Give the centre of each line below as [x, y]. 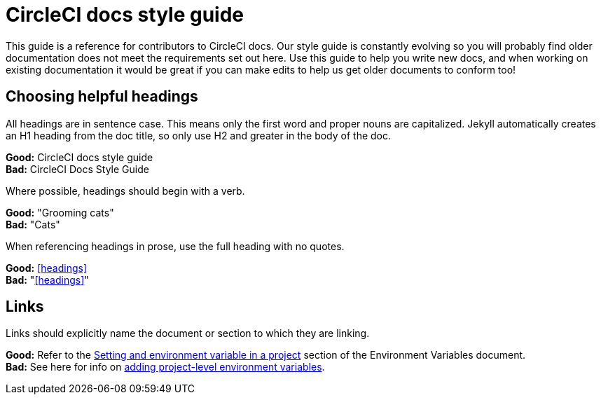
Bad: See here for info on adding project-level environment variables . [165, 367]
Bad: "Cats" [33, 224]
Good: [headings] [46, 268]
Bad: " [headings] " [47, 280]
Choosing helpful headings [102, 97]
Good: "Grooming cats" [60, 212]
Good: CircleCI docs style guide [80, 157]
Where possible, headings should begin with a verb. [125, 191]
